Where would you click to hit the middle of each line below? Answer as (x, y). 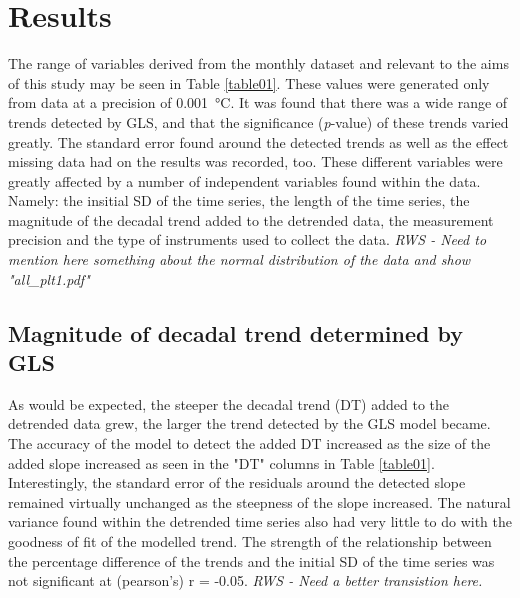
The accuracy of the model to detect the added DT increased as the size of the (249, 443)
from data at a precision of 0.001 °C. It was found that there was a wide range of (258, 102)
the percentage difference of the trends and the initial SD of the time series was (251, 560)
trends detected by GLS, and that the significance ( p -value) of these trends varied (258, 121)
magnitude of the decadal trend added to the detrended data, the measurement (251, 219)
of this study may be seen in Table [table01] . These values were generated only (249, 82)
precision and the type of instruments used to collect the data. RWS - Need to (247, 239)
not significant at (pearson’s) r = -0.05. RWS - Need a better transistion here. (245, 580)
